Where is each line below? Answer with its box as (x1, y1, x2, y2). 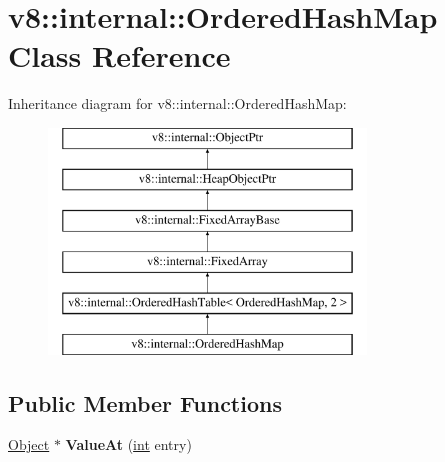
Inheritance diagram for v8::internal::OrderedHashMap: (8, 93, 347, 114)
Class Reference (8, 35, 231, 76)
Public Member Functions (8, 387, 282, 418)
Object (8, 434, 50, 455)
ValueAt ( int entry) (65, 434, 192, 455)
